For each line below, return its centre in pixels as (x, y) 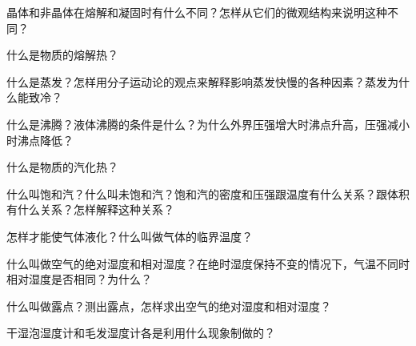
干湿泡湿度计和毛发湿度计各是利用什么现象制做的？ (141, 333)
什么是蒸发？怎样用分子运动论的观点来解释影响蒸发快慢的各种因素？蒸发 (197, 81)
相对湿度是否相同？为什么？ (79, 279)
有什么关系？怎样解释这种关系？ (90, 209)
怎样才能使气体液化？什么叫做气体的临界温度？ (130, 236)
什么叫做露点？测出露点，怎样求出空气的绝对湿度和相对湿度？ (169, 306)
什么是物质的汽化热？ (62, 167)
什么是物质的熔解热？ (62, 55)
